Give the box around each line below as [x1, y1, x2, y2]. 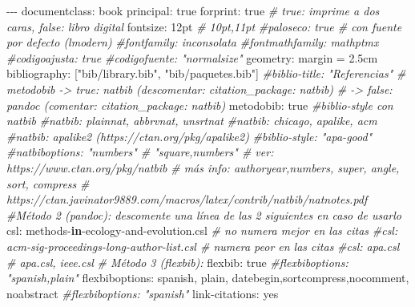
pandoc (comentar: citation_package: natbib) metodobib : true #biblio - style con [6, 96, 393, 113]
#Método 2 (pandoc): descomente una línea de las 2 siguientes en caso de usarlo [6, 206, 401, 223]
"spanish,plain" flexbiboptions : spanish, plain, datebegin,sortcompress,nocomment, [6, 269, 409, 286]
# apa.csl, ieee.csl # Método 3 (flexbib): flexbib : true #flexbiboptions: [6, 253, 349, 270]
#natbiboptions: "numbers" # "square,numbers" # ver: [6, 143, 274, 160]
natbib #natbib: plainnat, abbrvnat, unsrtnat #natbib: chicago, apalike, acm [6, 112, 377, 129]
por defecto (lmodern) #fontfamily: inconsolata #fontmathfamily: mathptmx [6, 34, 379, 50]
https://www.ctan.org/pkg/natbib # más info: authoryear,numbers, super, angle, [6, 159, 400, 176]
